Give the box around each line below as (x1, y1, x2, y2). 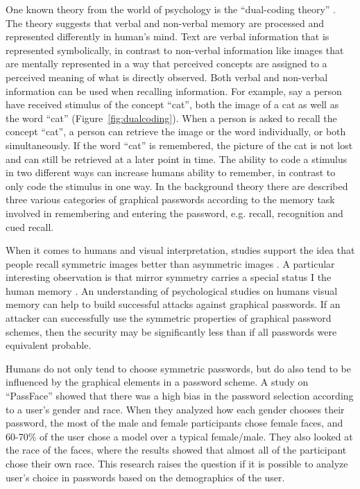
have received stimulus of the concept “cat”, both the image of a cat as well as (6, 97, 339, 112)
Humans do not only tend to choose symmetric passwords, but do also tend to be (6, 361, 351, 375)
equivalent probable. (6, 338, 92, 352)
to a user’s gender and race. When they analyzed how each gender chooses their (6, 402, 345, 416)
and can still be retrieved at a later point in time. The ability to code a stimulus (6, 151, 348, 166)
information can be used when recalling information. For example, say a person (6, 83, 342, 98)
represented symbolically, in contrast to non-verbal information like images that (6, 42, 344, 57)
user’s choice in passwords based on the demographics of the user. (6, 470, 285, 484)
